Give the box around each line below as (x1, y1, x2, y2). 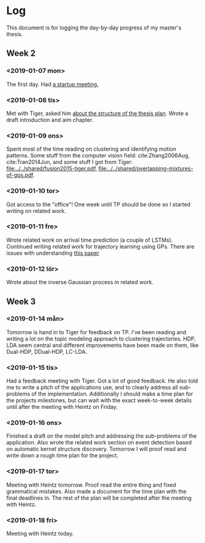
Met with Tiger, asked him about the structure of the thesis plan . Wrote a (6, 110, 189, 117)
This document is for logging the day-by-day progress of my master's (6, 24, 182, 31)
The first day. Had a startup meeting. (6, 80, 99, 88)
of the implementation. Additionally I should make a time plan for (31, 390, 193, 398)
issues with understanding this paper (6, 249, 99, 257)
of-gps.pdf (6, 171, 34, 179)
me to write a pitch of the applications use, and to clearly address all (6, 384, 178, 391)
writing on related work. (6, 207, 66, 214)
